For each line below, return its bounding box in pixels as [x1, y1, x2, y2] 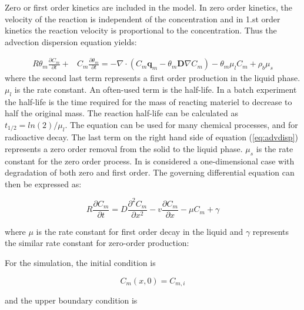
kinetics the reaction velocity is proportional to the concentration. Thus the [5, 24, 277, 36]
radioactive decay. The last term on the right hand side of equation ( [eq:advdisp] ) [5, 131, 298, 143]
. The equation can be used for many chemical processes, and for [65, 118, 298, 130]
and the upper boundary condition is [5, 294, 138, 306]
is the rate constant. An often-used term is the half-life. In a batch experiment [14, 83, 297, 95]
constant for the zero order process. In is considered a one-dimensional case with [5, 154, 295, 167]
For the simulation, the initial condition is [5, 257, 156, 269]
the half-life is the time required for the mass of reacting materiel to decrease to [5, 95, 292, 107]
